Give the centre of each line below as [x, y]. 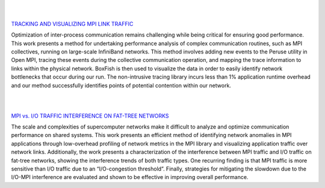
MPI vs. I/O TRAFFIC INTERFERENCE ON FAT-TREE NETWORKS [90, 116]
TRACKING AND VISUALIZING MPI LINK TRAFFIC [72, 23]
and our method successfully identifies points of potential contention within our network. [121, 85]
